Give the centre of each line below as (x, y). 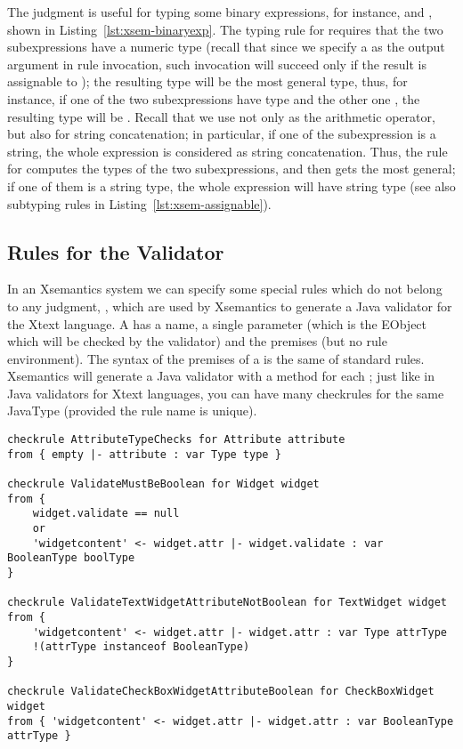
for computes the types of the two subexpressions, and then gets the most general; (231, 169)
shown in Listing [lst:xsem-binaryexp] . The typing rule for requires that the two (225, 29)
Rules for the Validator (116, 251)
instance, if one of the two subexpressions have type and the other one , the (214, 98)
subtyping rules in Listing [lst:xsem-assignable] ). (139, 203)
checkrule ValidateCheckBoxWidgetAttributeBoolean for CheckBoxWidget (221, 692)
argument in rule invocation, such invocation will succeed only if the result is (217, 64)
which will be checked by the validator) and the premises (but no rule (197, 341)
